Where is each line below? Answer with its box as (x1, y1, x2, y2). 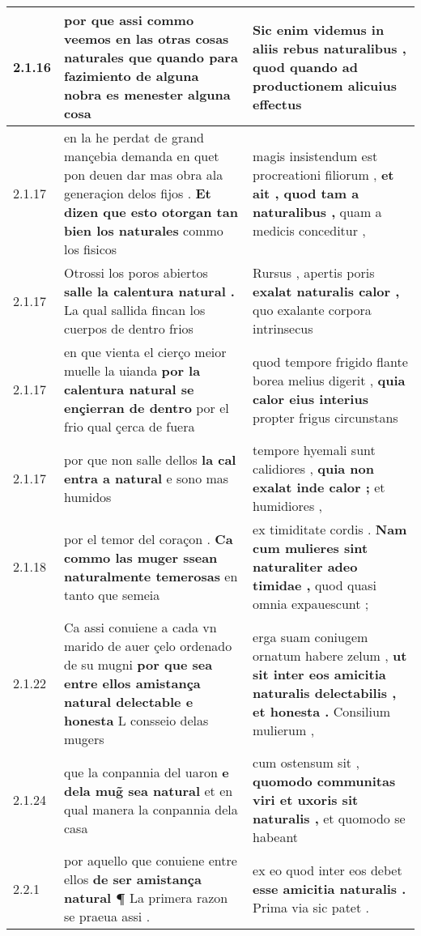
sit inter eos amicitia (253, 664, 386, 683)
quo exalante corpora (253, 300, 372, 319)
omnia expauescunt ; (253, 594, 369, 613)
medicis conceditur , (253, 221, 366, 240)
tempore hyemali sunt (253, 440, 376, 459)
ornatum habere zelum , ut (253, 645, 407, 665)
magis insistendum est (253, 147, 378, 165)
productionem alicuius (253, 75, 397, 95)
